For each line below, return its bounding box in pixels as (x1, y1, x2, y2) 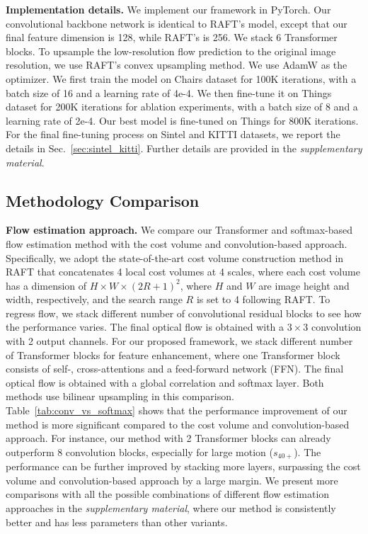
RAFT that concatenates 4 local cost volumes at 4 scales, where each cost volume (6, 264, 360, 279)
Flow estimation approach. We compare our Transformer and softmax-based (6, 222, 353, 237)
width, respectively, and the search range (6, 292, 183, 307)
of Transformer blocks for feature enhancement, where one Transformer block (6, 347, 340, 362)
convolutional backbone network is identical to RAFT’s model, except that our (6, 16, 347, 30)
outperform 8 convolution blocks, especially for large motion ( (6, 444, 273, 459)
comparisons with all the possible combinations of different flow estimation (6, 487, 330, 501)
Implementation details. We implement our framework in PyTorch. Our (6, 2, 331, 16)
